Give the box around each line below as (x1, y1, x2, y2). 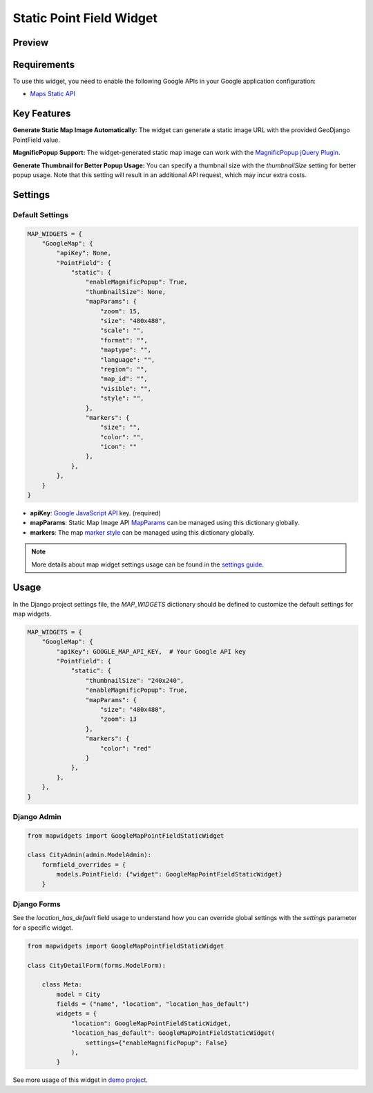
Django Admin (12, 811, 61, 821)
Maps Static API (30, 90, 76, 98)
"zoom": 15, (100, 307, 141, 315)
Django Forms (12, 899, 61, 909)
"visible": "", (100, 385, 152, 392)
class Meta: (41, 981, 83, 989)
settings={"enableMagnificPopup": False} (85, 1038, 228, 1047)
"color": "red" (100, 744, 152, 752)
